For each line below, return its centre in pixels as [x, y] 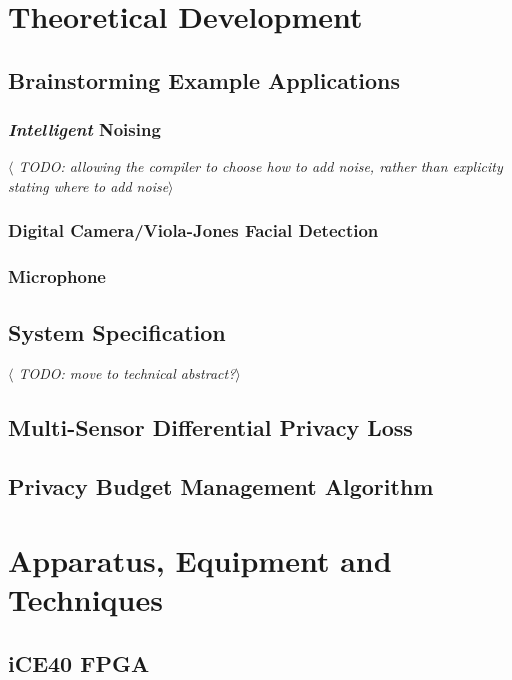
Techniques [85, 598]
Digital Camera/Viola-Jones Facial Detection [193, 230]
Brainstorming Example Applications [204, 79]
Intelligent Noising [84, 129]
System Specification [117, 331]
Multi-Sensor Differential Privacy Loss [210, 427]
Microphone [57, 276]
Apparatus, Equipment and [200, 559]
